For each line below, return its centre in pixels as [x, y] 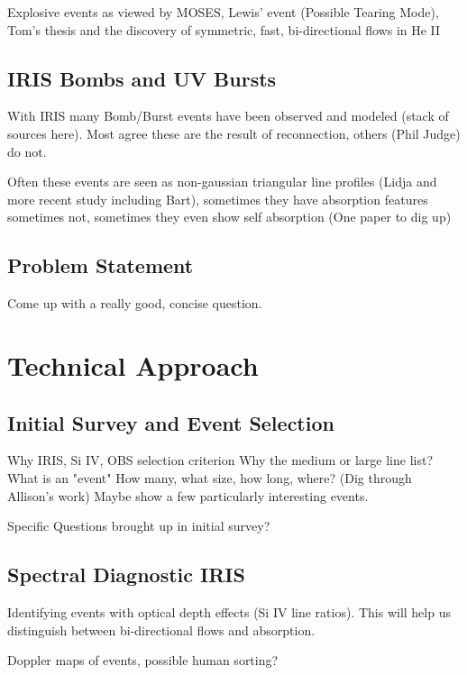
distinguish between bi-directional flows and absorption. [161, 629]
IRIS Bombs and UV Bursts [142, 78]
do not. [27, 151]
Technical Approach [133, 365]
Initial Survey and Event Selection [171, 422]
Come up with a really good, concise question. [135, 303]
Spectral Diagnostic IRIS [126, 575]
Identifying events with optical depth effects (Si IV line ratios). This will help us [229, 611]
